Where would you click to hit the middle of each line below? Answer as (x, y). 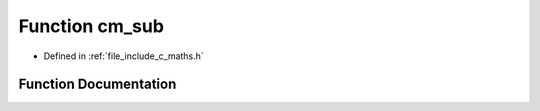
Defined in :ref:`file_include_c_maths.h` (123, 56)
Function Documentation (97, 84)
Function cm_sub (91, 26)
